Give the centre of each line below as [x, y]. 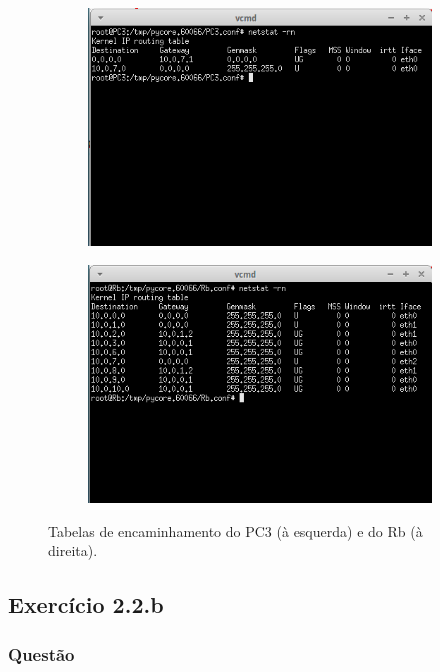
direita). [73, 550]
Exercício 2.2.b [86, 604]
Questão [41, 653]
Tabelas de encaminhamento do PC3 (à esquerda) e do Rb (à [235, 530]
